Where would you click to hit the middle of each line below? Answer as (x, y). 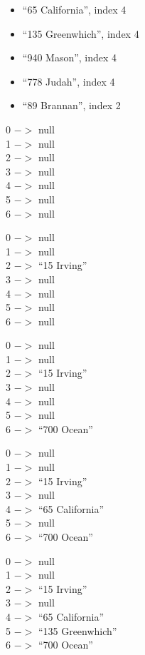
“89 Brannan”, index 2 (71, 105)
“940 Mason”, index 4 (70, 57)
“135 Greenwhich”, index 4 (81, 33)
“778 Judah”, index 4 (69, 81)
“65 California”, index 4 (74, 9)
